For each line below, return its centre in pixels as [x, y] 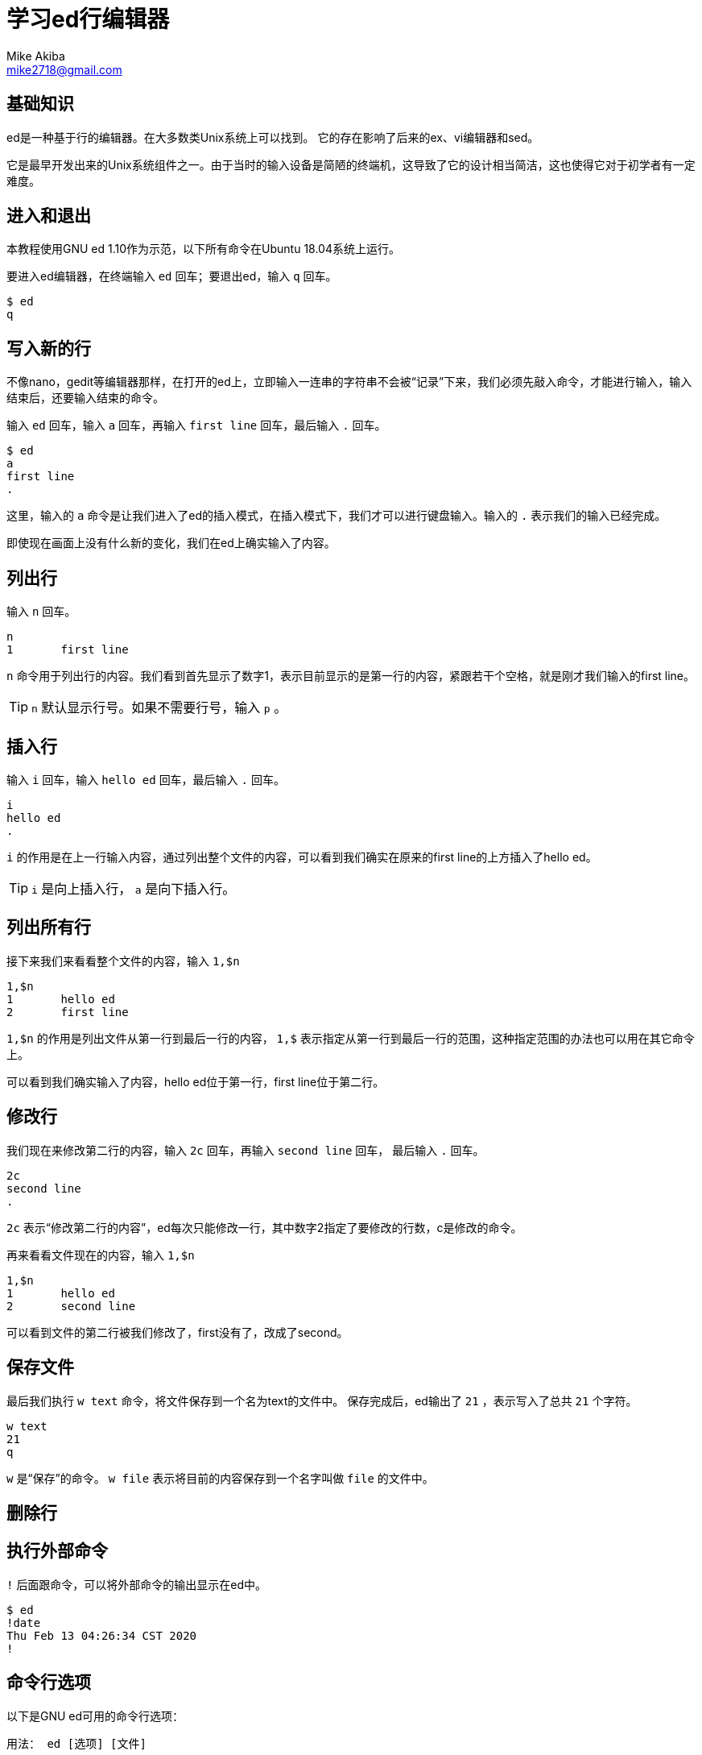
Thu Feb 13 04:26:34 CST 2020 [102, 1635]
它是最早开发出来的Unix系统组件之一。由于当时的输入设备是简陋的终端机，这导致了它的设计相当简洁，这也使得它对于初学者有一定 [351, 164]
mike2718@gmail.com [64, 69]
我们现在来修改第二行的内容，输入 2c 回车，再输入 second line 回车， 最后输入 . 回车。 [246, 1150]
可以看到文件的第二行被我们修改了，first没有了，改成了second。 [178, 1332]
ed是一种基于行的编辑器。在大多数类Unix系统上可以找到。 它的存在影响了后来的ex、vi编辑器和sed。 [273, 137]
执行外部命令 [57, 1551]
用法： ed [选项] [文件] [76, 1743]
